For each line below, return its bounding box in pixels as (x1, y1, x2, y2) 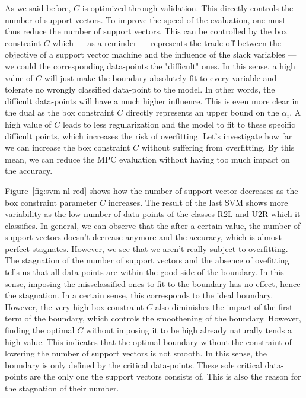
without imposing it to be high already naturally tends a (85, 324, 292, 336)
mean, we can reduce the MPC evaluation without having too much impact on (5, 152, 290, 165)
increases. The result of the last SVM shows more (108, 196, 288, 208)
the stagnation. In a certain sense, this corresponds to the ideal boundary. (5, 289, 273, 301)
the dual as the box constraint (5, 106, 114, 119)
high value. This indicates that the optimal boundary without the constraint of (5, 335, 292, 348)
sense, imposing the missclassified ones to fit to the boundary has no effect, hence (5, 277, 301, 289)
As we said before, (5, 2, 71, 14)
